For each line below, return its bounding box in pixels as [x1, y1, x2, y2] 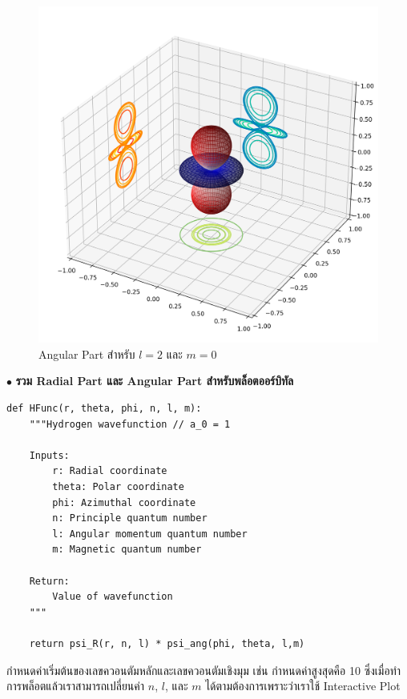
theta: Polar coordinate [52, 481, 184, 493]
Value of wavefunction [52, 591, 173, 603]
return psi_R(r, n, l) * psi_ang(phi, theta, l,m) [29, 637, 305, 649]
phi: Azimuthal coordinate [52, 496, 196, 508]
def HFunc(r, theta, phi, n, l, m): [6, 403, 202, 415]
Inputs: [29, 449, 70, 461]
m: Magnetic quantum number [52, 544, 202, 556]
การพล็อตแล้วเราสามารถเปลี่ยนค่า [6, 677, 145, 694]
